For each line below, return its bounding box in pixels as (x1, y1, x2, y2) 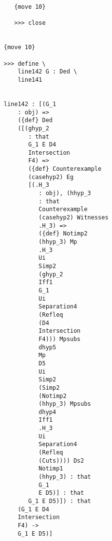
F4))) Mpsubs (38, 335, 81, 343)
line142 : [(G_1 (3, 100, 56, 108)
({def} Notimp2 (38, 230, 88, 237)
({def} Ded (18, 117, 53, 124)
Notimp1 (38, 465, 63, 472)
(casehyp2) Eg (28, 173, 74, 180)
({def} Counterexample (28, 165, 102, 173)
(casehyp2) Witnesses (38, 214, 109, 221)
